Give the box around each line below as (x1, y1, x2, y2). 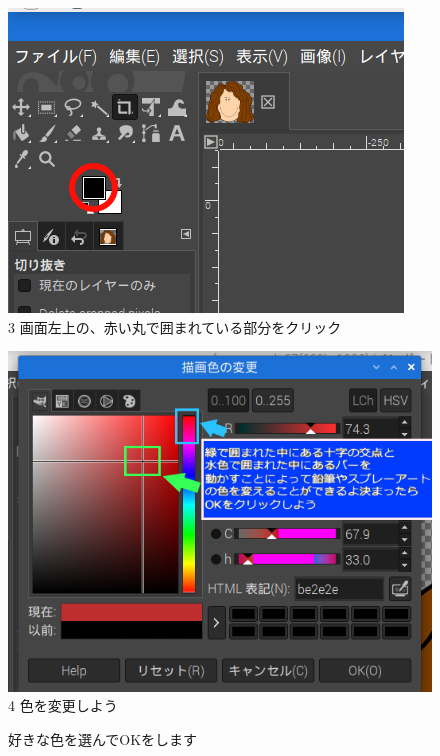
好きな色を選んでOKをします (8, 728, 198, 749)
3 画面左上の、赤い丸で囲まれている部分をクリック (8, 316, 342, 337)
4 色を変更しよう (8, 695, 118, 716)
